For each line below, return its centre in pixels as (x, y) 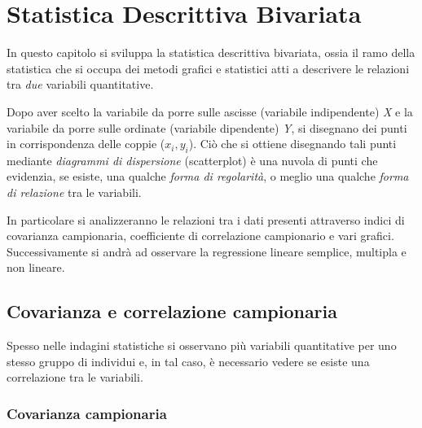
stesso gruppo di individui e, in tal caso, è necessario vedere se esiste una (188, 361)
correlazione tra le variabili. (75, 377)
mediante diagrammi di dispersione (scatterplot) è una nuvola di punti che (192, 160)
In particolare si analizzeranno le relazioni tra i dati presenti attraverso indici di (206, 219)
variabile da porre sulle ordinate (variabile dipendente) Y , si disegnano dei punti (207, 127)
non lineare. (36, 267)
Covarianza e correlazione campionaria (172, 311)
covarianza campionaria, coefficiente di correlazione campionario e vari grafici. (200, 236)
